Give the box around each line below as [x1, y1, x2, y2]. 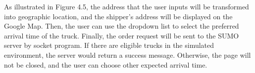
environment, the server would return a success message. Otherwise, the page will [4, 49, 251, 60]
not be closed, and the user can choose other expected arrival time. [4, 59, 207, 70]
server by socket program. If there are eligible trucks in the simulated [4, 40, 214, 50]
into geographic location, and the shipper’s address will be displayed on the [4, 11, 233, 21]
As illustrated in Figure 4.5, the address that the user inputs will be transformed [4, 1, 249, 11]
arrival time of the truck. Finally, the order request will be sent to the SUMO [4, 30, 239, 40]
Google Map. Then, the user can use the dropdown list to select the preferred [4, 21, 239, 31]
